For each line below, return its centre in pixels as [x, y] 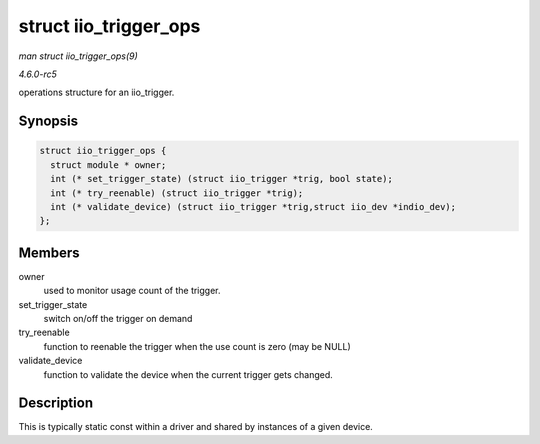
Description [56, 403]
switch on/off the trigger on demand [118, 318]
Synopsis [48, 121]
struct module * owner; [108, 164]
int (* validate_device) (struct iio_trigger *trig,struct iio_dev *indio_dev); [253, 206]
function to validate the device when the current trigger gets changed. [188, 374]
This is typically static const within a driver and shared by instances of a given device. [196, 427]
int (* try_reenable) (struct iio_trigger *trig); [177, 193]
